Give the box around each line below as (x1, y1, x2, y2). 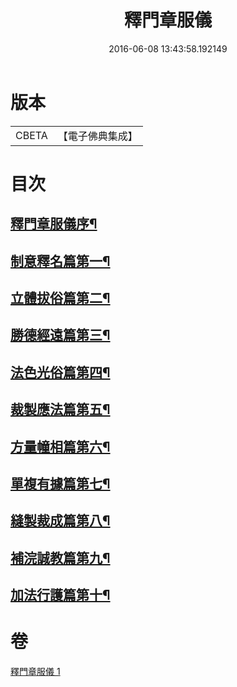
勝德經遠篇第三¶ (10, 327, 111, 344)
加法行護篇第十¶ (10, 587, 111, 604)
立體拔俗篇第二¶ (10, 290, 111, 307)
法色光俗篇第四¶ (10, 364, 111, 381)
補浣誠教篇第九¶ (10, 549, 111, 566)
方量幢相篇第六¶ (10, 438, 111, 455)
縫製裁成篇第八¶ (10, 512, 111, 530)
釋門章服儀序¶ (10, 216, 98, 233)
